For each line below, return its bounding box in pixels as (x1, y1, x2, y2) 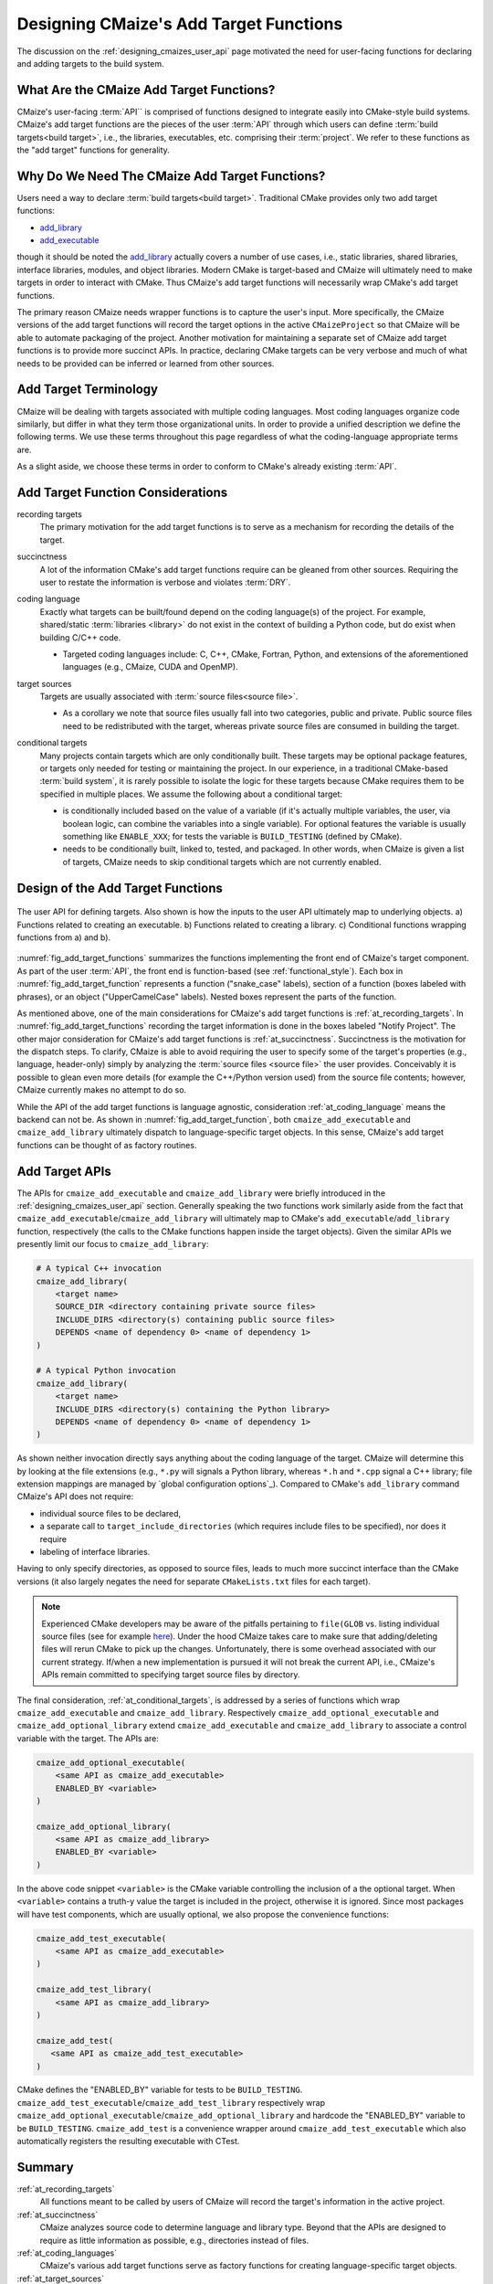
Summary (16, 2159, 74, 2174)
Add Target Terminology (16, 382, 159, 397)
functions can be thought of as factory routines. (16, 1139, 197, 1150)
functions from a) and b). (16, 932, 111, 943)
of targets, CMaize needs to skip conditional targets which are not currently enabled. (62, 856, 382, 867)
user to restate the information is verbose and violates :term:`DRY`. (39, 576, 291, 587)
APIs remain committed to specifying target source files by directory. (41, 1669, 300, 1680)
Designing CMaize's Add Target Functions (16, 14, 343, 34)
